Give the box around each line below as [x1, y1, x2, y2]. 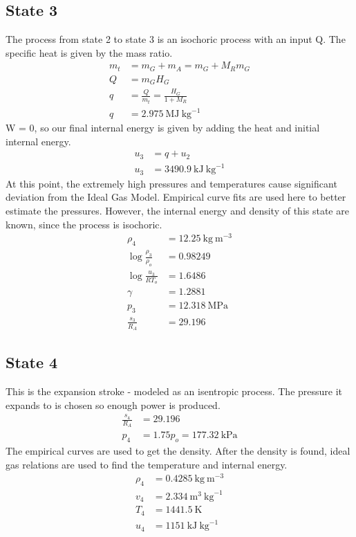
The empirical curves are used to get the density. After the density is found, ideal [6, 444, 350, 458]
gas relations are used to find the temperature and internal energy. [6, 457, 288, 471]
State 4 [6, 352, 58, 373]
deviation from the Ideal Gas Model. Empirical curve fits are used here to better [6, 190, 346, 204]
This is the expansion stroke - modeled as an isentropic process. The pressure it [6, 384, 343, 399]
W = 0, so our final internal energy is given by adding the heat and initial [6, 120, 320, 135]
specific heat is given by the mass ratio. [6, 45, 173, 60]
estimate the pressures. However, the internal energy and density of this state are [6, 203, 349, 217]
